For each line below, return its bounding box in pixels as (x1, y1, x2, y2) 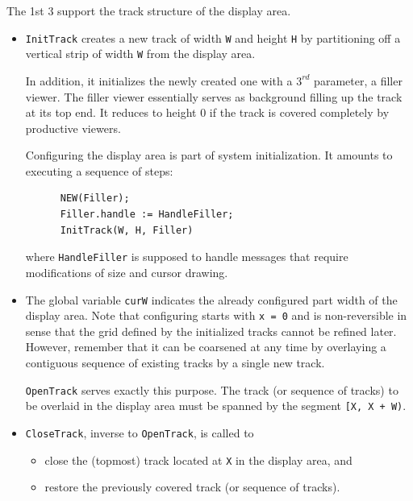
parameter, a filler (314, 72, 403, 89)
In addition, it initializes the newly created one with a (25, 72, 293, 89)
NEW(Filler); (60, 193, 130, 205)
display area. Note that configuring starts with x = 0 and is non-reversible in (25, 307, 407, 324)
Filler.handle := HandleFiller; (60, 209, 234, 221)
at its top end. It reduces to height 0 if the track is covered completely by (25, 104, 390, 121)
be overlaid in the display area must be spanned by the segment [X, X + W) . (25, 397, 407, 414)
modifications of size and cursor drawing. (25, 263, 228, 280)
